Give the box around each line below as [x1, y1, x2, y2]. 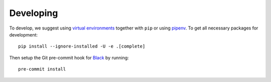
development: [9, 31, 38, 37]
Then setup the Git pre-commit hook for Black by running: [9, 54, 129, 60]
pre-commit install [18, 66, 66, 72]
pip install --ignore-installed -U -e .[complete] [18, 43, 146, 49]
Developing [9, 7, 58, 18]
